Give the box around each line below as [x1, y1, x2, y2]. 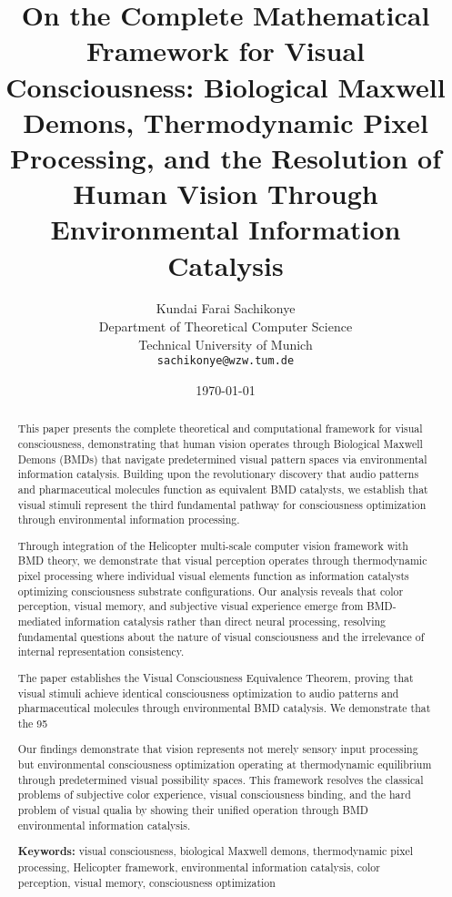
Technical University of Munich [138, 334, 313, 353]
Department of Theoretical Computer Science [98, 317, 353, 336]
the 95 [17, 715, 48, 730]
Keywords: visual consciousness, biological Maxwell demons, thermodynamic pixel [17, 843, 414, 860]
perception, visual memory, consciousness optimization [17, 874, 276, 890]
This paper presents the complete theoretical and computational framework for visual [17, 421, 423, 436]
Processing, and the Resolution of [9, 138, 442, 176]
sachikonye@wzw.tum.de [156, 354, 295, 368]
